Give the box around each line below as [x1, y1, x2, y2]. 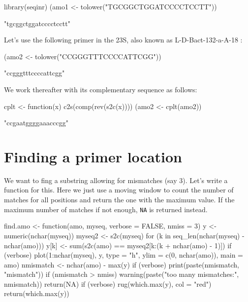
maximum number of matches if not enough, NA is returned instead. [4, 204, 208, 214]
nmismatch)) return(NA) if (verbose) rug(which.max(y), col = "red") [4, 278, 212, 289]
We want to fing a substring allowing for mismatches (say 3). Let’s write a [4, 175, 228, 185]
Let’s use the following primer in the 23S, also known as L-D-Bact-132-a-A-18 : [4, 35, 243, 45]
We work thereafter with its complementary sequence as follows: [4, 84, 197, 94]
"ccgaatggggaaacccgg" [4, 117, 68, 128]
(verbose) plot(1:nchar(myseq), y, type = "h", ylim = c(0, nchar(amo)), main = [4, 250, 243, 260]
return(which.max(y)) [4, 288, 69, 299]
